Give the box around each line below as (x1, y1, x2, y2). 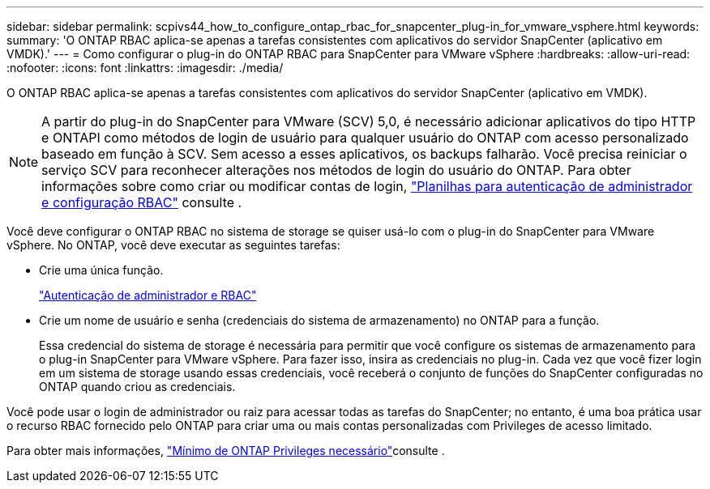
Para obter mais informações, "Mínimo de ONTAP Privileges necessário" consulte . (6, 444, 445, 457)
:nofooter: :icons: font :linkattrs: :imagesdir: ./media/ (6, 61, 284, 74)
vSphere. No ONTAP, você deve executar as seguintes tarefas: (6, 238, 340, 252)
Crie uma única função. (39, 263, 164, 277)
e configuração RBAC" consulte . (41, 194, 242, 210)
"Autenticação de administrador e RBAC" (39, 288, 257, 302)
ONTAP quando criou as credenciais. (39, 380, 236, 393)
